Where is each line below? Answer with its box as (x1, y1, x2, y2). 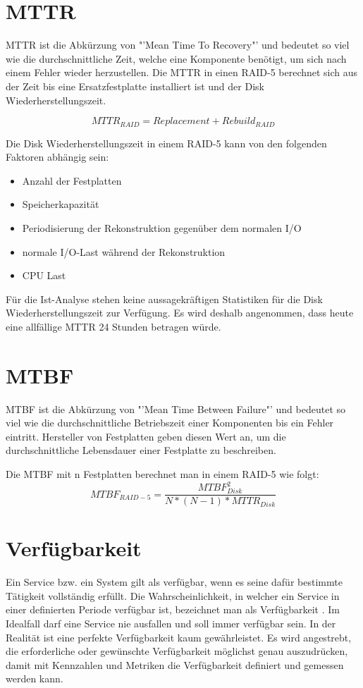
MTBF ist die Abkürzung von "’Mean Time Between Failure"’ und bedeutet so (6, 401, 346, 416)
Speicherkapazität (22, 197, 99, 211)
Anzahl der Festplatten (22, 173, 122, 188)
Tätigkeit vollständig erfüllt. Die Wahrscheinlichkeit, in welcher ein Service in (6, 588, 340, 603)
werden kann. (6, 671, 63, 686)
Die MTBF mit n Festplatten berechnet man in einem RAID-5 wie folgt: (6, 466, 319, 481)
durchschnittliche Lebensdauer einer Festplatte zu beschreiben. (6, 443, 276, 457)
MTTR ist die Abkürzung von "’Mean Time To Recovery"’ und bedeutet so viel (6, 37, 350, 52)
